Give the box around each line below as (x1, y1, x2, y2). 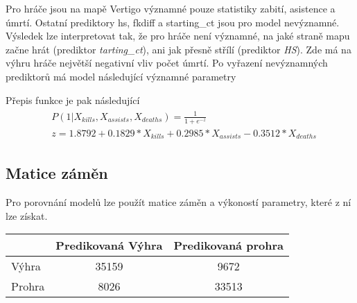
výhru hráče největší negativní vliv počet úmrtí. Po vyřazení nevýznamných (6, 55, 328, 70)
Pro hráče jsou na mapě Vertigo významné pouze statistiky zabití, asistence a (6, 1, 336, 15)
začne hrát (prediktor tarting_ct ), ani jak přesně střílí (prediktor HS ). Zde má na (6, 42, 351, 56)
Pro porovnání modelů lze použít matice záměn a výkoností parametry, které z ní (6, 195, 351, 209)
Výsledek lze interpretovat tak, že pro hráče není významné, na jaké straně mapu (6, 28, 350, 43)
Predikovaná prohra (173, 237, 284, 254)
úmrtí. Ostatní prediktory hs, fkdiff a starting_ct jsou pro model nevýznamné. (6, 15, 340, 29)
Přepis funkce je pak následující (6, 92, 140, 107)
